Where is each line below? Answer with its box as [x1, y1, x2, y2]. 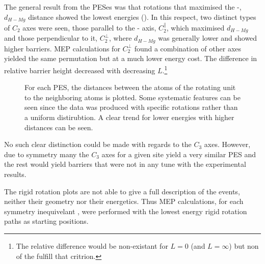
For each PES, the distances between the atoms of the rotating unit [24, 82, 236, 93]
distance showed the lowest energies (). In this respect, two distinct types [28, 11, 256, 22]
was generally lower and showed [158, 33, 257, 43]
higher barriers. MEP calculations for [4, 43, 120, 53]
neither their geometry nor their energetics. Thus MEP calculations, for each [4, 196, 244, 207]
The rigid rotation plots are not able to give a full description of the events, [4, 186, 240, 196]
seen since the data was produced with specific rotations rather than [24, 102, 238, 112]
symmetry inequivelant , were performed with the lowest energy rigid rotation [4, 206, 247, 216]
